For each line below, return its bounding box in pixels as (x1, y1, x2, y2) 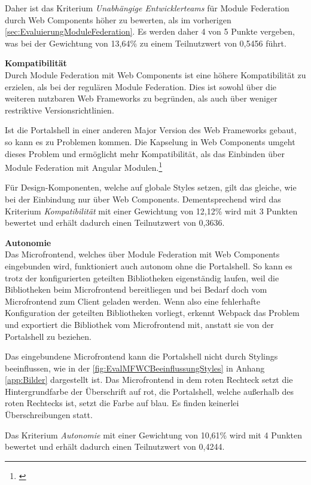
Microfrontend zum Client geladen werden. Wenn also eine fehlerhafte (5, 294, 260, 307)
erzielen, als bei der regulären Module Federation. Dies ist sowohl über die (5, 80, 276, 93)
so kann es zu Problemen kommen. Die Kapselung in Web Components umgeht (5, 135, 295, 148)
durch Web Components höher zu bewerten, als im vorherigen (5, 13, 231, 26)
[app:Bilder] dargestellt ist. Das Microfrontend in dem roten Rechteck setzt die (5, 373, 293, 386)
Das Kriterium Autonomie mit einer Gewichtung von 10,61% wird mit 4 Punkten (5, 428, 303, 441)
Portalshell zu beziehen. (5, 330, 92, 342)
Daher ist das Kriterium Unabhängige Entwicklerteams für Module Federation (5, 2, 289, 14)
